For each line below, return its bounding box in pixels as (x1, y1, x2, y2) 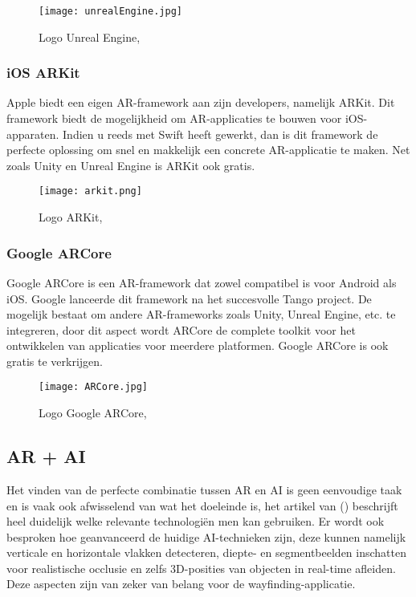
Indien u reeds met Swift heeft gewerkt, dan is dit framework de (63, 125, 378, 142)
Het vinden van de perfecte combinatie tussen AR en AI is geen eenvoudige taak (6, 481, 402, 497)
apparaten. (6, 125, 59, 142)
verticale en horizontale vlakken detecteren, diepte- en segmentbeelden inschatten (6, 544, 407, 561)
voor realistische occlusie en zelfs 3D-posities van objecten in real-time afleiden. (6, 559, 396, 576)
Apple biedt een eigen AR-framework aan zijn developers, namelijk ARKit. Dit (6, 94, 395, 111)
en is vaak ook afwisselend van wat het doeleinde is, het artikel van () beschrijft (6, 497, 398, 514)
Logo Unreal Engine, (39, 28, 141, 45)
